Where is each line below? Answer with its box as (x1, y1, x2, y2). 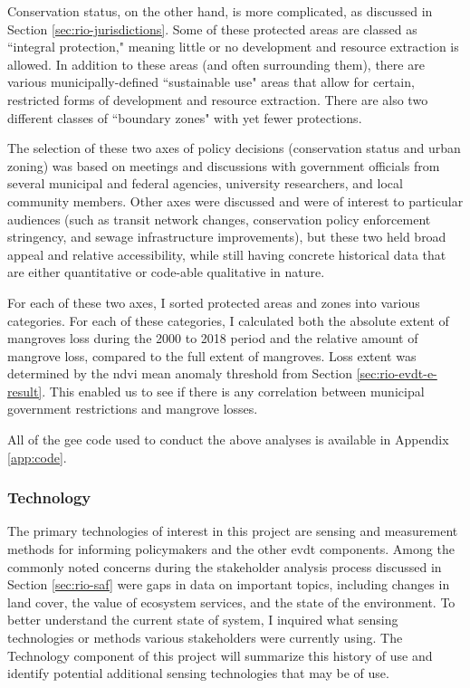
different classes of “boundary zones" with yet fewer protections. (7, 108, 362, 127)
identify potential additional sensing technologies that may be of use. (7, 664, 389, 683)
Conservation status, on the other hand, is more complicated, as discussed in (7, 2, 433, 20)
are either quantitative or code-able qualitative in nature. (7, 263, 325, 282)
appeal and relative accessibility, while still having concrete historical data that (7, 244, 446, 263)
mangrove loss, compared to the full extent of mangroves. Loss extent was (7, 346, 417, 365)
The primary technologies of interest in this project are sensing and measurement (7, 521, 458, 540)
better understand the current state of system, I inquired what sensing (7, 610, 398, 629)
